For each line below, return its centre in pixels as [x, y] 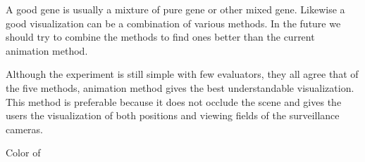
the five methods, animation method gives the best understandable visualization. [180, 87]
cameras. [24, 129]
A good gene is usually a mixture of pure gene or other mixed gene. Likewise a [175, 9]
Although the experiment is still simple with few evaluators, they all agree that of [182, 74]
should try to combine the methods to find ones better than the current [160, 37]
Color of [23, 153]
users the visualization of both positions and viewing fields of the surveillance [173, 115]
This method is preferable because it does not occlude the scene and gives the [174, 101]
